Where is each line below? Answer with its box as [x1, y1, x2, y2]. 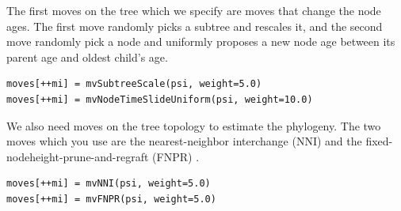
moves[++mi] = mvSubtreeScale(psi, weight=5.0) [6, 78, 262, 90]
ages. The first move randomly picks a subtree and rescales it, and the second [6, 17, 383, 34]
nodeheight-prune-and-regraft [6, 148, 149, 164]
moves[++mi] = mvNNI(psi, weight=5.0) [6, 178, 211, 190]
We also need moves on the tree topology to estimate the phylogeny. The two [6, 117, 381, 134]
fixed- [365, 133, 393, 149]
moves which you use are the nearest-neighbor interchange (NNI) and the [6, 133, 362, 149]
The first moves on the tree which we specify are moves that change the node [6, 2, 381, 18]
